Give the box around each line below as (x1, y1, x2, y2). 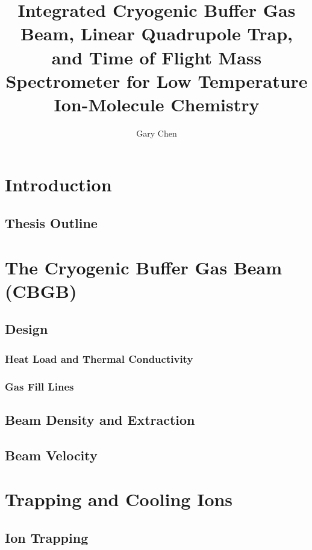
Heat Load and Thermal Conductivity (5, 351, 193, 366)
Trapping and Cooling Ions (5, 487, 233, 511)
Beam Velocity (5, 445, 98, 464)
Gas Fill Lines (5, 379, 74, 394)
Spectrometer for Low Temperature (5, 68, 308, 93)
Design (5, 320, 48, 338)
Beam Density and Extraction (5, 410, 195, 428)
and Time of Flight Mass (51, 45, 262, 69)
